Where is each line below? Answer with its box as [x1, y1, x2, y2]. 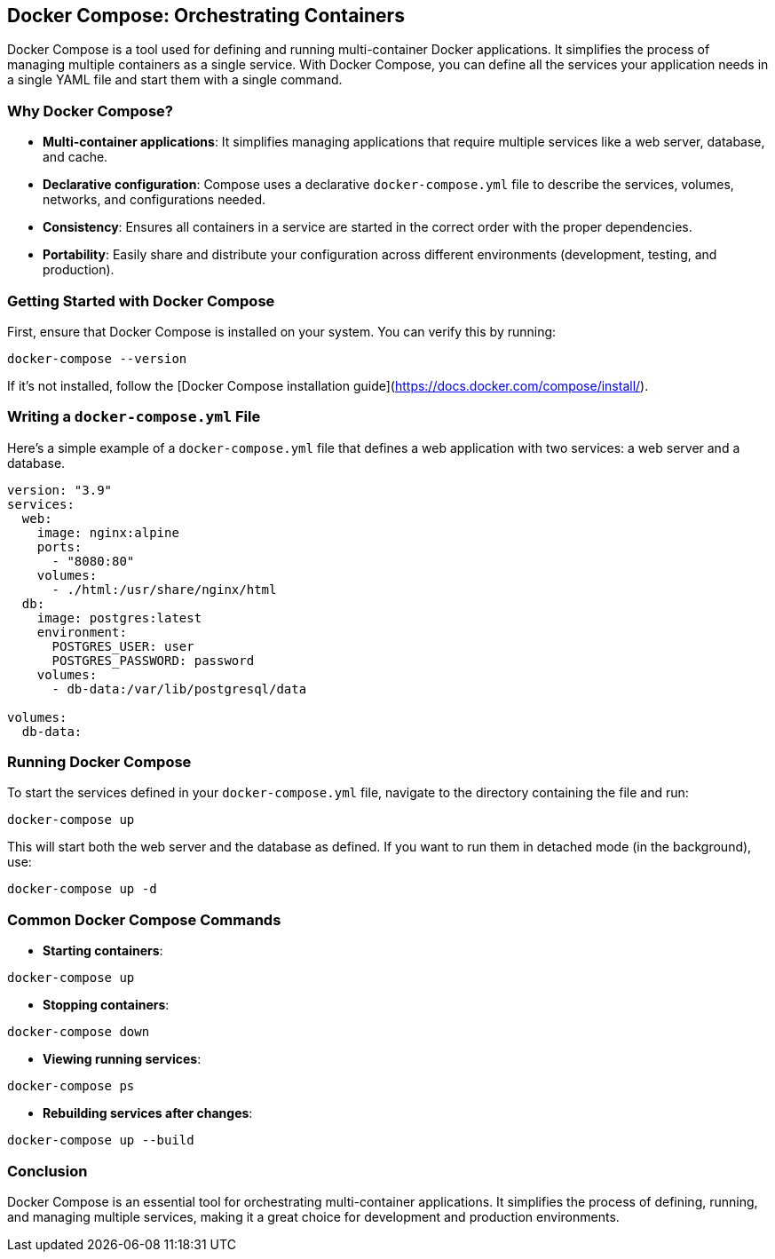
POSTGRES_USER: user [51, 638, 194, 653]
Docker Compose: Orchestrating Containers [7, 4, 405, 27]
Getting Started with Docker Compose [7, 291, 275, 310]
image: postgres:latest [36, 610, 202, 625]
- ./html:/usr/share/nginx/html [51, 582, 277, 597]
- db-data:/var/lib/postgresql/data [51, 681, 307, 696]
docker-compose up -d [7, 882, 157, 897]
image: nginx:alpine [36, 525, 179, 540]
